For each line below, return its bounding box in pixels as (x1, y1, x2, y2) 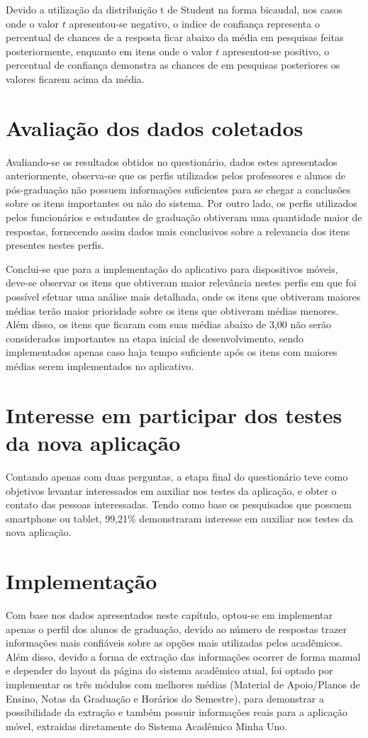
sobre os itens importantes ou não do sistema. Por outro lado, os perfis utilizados (6, 196, 357, 211)
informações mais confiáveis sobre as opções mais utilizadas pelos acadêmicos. (6, 635, 343, 650)
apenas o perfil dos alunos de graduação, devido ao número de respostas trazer (6, 621, 347, 636)
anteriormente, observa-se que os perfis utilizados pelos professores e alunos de (6, 168, 345, 183)
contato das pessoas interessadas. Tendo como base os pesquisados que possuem (6, 497, 352, 512)
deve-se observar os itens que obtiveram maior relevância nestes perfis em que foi (6, 275, 357, 290)
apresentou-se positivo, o (222, 43, 330, 58)
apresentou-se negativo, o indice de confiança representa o (69, 16, 320, 30)
